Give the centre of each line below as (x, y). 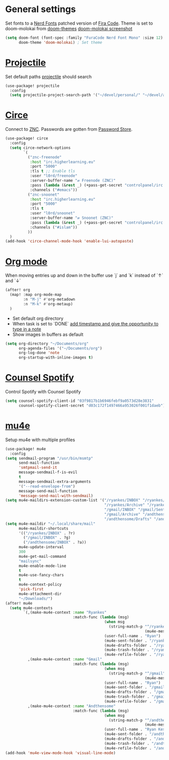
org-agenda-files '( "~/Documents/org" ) (60, 348)
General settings (41, 9)
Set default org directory (38, 318)
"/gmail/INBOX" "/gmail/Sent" (136, 510)
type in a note (27, 329)
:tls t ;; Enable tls (53, 171)
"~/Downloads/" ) (35, 599)
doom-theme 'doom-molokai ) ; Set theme (60, 42)
